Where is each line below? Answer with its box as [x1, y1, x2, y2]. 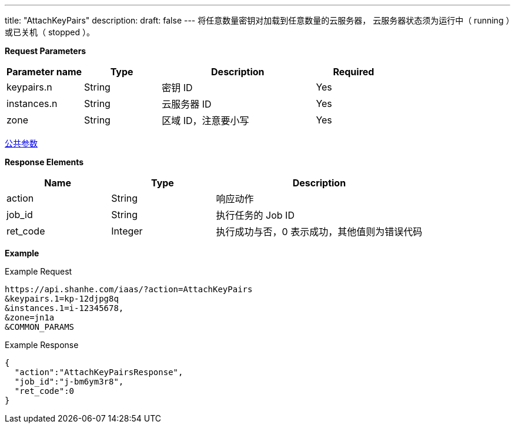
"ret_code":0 [14, 386, 75, 396]
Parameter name [6, 66, 82, 78]
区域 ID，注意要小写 [162, 115, 249, 126]
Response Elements [5, 157, 84, 167]
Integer [111, 225, 143, 237]
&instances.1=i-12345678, [5, 303, 124, 313]
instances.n [6, 98, 58, 109]
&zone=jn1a [5, 313, 55, 322]
